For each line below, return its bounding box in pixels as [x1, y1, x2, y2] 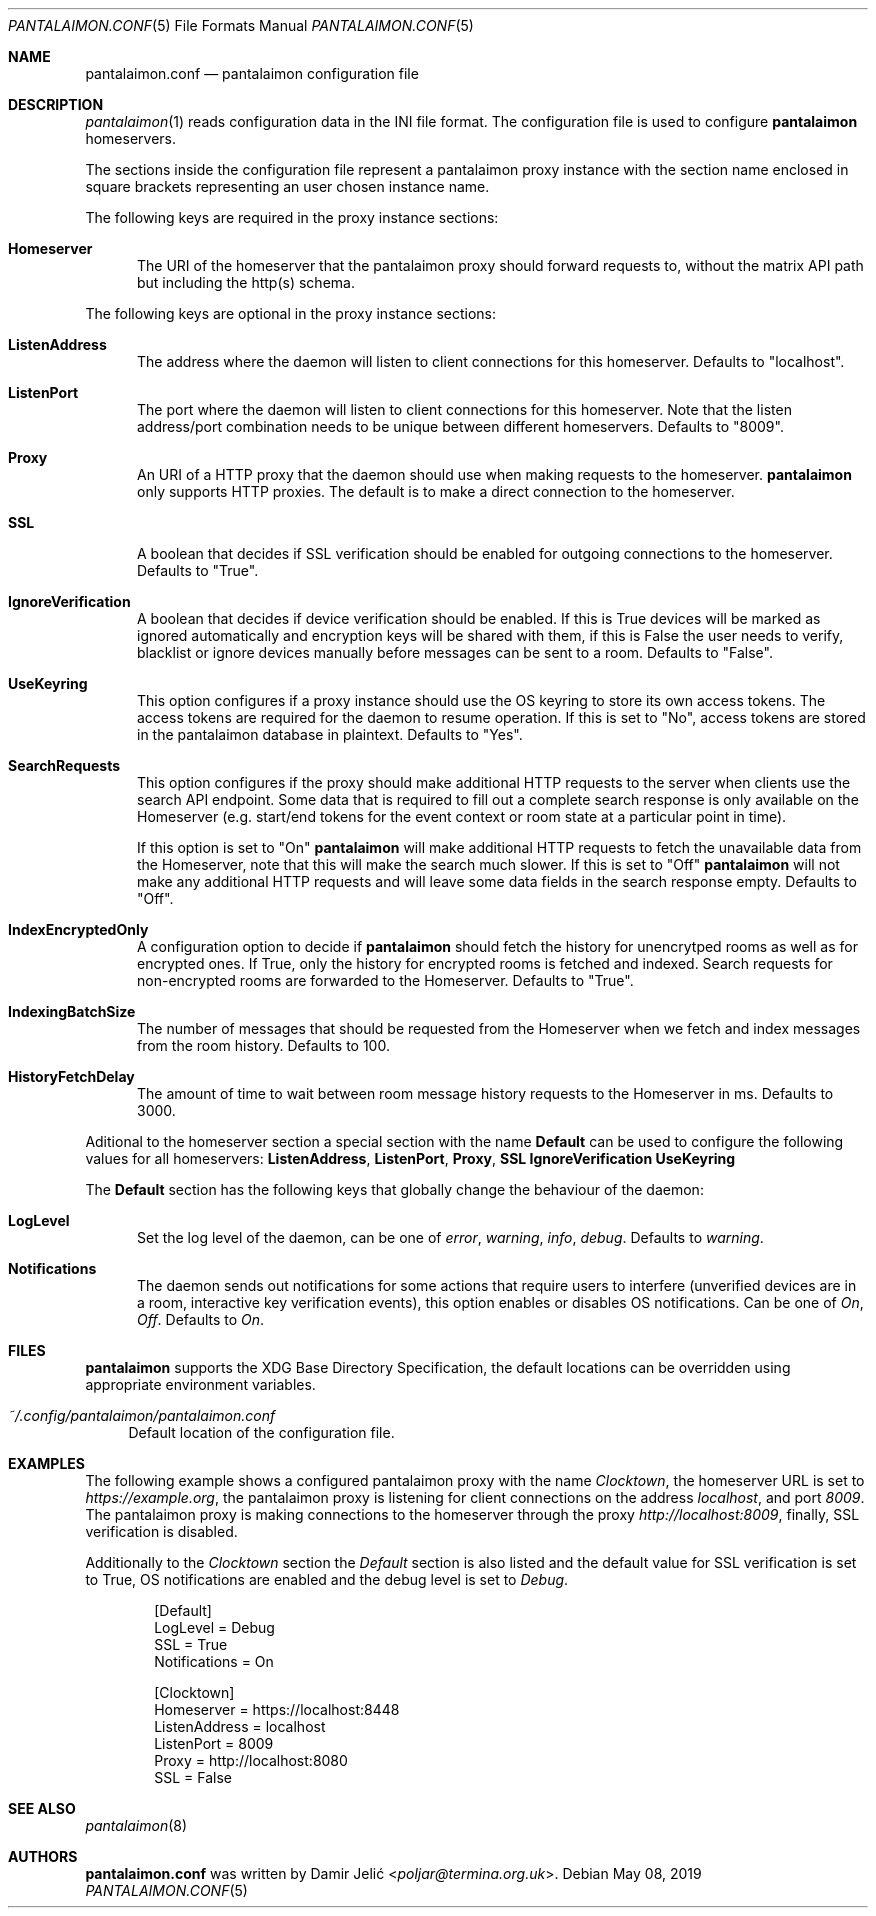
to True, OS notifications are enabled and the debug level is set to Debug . [85, 1571, 569, 1588]
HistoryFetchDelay [8, 1068, 135, 1085]
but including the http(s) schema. [137, 274, 355, 291]
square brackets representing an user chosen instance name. [85, 178, 490, 195]
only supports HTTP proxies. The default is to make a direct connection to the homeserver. [137, 483, 735, 500]
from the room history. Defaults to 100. [137, 1037, 390, 1054]
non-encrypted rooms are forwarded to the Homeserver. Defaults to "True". [137, 972, 634, 989]
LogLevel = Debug [154, 1619, 275, 1636]
